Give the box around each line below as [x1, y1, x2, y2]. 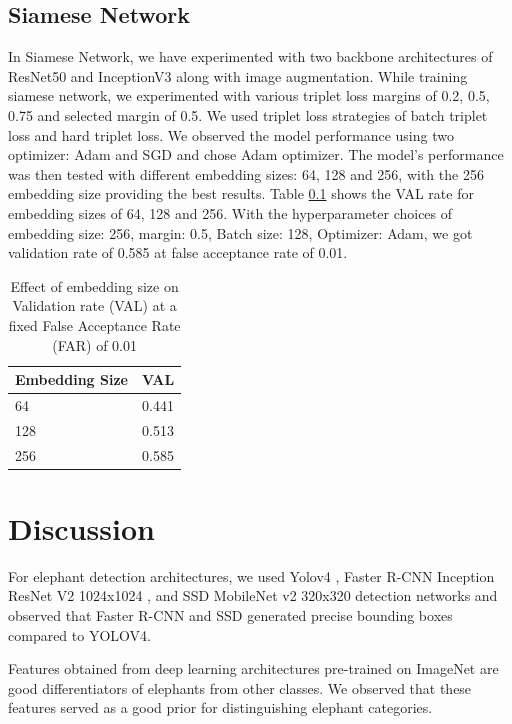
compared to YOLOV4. [8, 624, 151, 645]
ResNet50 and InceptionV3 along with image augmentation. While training [8, 65, 468, 86]
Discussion [8, 507, 155, 548]
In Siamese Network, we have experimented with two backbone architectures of [8, 46, 493, 67]
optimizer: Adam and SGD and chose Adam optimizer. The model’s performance [8, 144, 504, 165]
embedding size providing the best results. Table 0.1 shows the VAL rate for [8, 183, 474, 204]
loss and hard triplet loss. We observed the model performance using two [8, 124, 454, 145]
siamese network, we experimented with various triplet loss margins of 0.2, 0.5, [8, 85, 490, 106]
